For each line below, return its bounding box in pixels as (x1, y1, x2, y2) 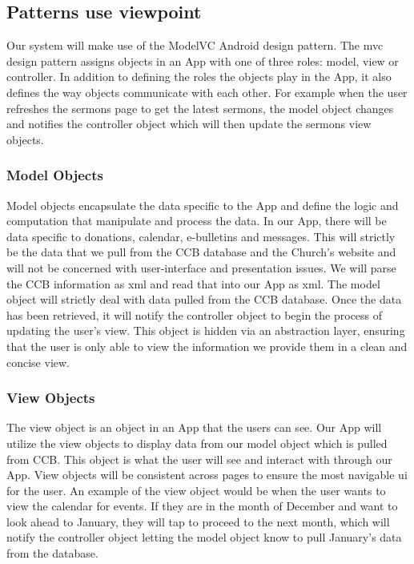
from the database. (6, 545, 98, 562)
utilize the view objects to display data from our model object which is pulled (6, 434, 388, 451)
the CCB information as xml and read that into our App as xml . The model (6, 275, 380, 292)
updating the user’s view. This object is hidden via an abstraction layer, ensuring (6, 322, 405, 339)
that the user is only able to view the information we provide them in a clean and (6, 337, 408, 354)
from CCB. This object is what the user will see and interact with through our (6, 450, 392, 467)
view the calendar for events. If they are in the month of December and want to (6, 498, 398, 514)
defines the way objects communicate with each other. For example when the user (6, 83, 408, 100)
